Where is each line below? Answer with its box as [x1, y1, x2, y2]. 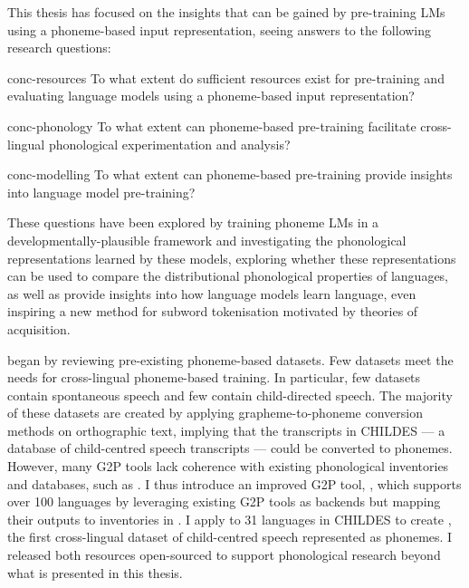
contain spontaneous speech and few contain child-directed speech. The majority [7, 385, 453, 404]
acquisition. [7, 319, 71, 338]
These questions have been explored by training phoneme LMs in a [7, 213, 379, 232]
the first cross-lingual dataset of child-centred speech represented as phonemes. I [7, 527, 453, 546]
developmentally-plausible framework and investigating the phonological [7, 230, 407, 249]
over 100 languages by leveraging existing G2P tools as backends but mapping [7, 492, 441, 511]
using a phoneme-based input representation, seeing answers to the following [7, 20, 432, 39]
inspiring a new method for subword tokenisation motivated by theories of [7, 302, 418, 321]
